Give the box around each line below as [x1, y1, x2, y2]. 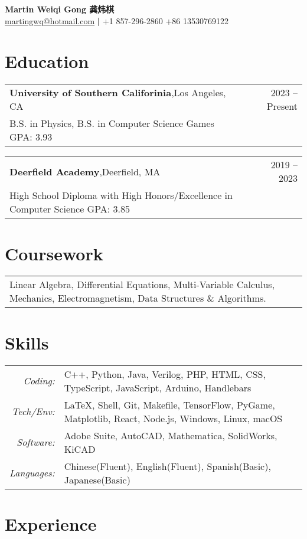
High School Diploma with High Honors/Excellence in [9, 188, 233, 202]
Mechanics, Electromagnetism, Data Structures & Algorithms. [9, 291, 266, 305]
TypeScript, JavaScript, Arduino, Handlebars [64, 380, 252, 394]
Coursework [5, 241, 103, 265]
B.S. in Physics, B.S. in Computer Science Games [9, 116, 214, 130]
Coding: [23, 374, 55, 388]
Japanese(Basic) [64, 472, 130, 486]
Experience [5, 511, 97, 535]
